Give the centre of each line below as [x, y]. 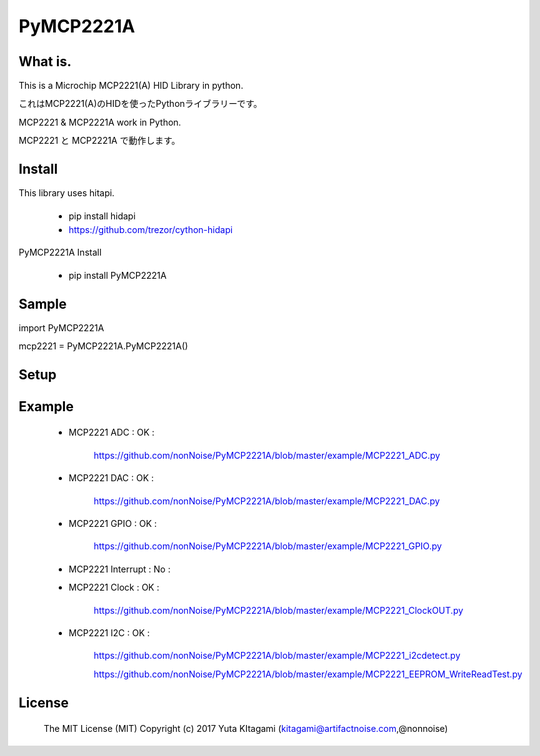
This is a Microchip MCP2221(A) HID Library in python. [131, 86]
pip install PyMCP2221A [117, 275]
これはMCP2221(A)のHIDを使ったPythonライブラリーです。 [140, 104]
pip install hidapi [102, 216]
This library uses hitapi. [66, 193]
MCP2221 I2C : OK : [109, 632]
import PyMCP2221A [61, 327]
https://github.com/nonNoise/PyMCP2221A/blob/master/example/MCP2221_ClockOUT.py [278, 610]
